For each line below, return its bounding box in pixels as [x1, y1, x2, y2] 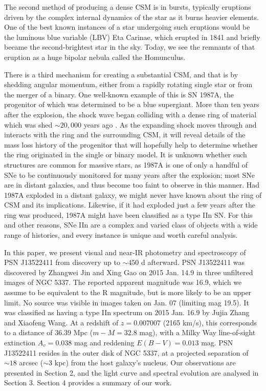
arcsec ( [19, 357, 43, 368]
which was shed [4, 119, 53, 130]
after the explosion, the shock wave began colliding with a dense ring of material [4, 109, 257, 119]
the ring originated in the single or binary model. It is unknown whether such [4, 149, 247, 160]
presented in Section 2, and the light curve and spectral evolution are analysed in [4, 367, 259, 378]
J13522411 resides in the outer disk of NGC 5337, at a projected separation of [4, 347, 249, 358]
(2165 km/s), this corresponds [163, 317, 257, 327]
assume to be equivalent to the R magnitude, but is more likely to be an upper [4, 287, 252, 298]
